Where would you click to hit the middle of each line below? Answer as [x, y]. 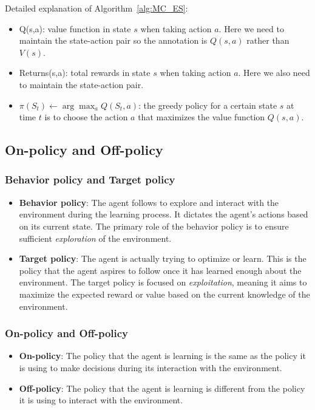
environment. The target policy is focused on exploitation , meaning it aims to [163, 282]
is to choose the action [86, 117]
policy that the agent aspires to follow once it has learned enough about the [160, 270]
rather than [268, 40]
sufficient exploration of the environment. [95, 238]
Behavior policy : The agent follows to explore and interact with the [149, 202]
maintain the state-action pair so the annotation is [113, 40]
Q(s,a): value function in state [75, 28]
